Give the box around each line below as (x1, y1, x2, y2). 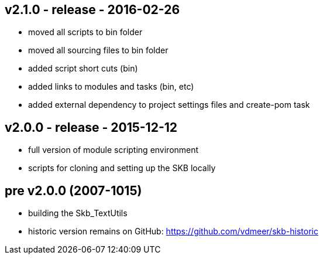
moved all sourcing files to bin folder (28, 45, 169, 56)
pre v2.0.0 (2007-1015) (5, 183, 142, 198)
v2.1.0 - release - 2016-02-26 (5, 2, 180, 17)
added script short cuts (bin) (28, 63, 138, 74)
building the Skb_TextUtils (28, 208, 128, 219)
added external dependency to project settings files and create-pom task (28, 100, 310, 110)
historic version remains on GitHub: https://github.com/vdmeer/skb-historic (28, 226, 318, 237)
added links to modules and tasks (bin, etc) (28, 81, 194, 92)
